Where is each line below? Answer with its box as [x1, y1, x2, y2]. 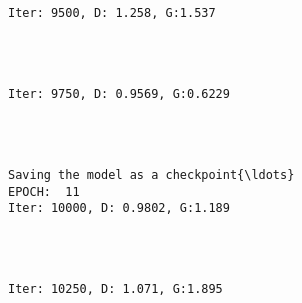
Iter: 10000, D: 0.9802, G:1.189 [8, 201, 230, 216]
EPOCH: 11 [8, 184, 80, 199]
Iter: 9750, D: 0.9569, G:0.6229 [8, 87, 230, 102]
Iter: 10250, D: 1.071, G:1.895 [8, 282, 223, 297]
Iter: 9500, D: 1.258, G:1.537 [8, 6, 216, 21]
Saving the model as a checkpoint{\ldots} [8, 168, 295, 183]
